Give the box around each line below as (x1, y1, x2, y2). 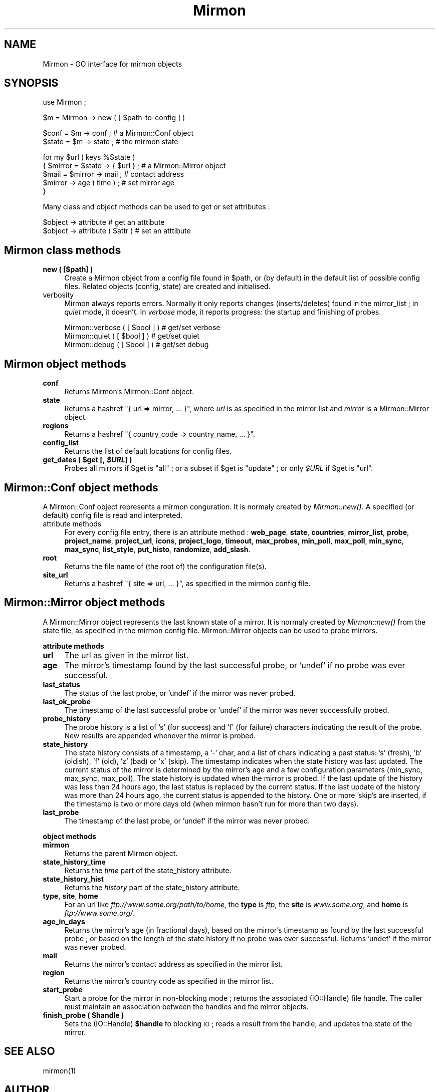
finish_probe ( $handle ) (43, 1010, 124, 1019)
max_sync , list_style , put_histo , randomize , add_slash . (64, 544, 251, 554)
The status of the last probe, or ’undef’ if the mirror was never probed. (64, 688, 296, 697)
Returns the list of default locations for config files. (64, 447, 232, 456)
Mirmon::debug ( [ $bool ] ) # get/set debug (64, 340, 209, 349)
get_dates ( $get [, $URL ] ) (43, 455, 132, 464)
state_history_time (43, 857, 106, 866)
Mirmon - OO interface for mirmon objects (43, 59, 182, 68)
